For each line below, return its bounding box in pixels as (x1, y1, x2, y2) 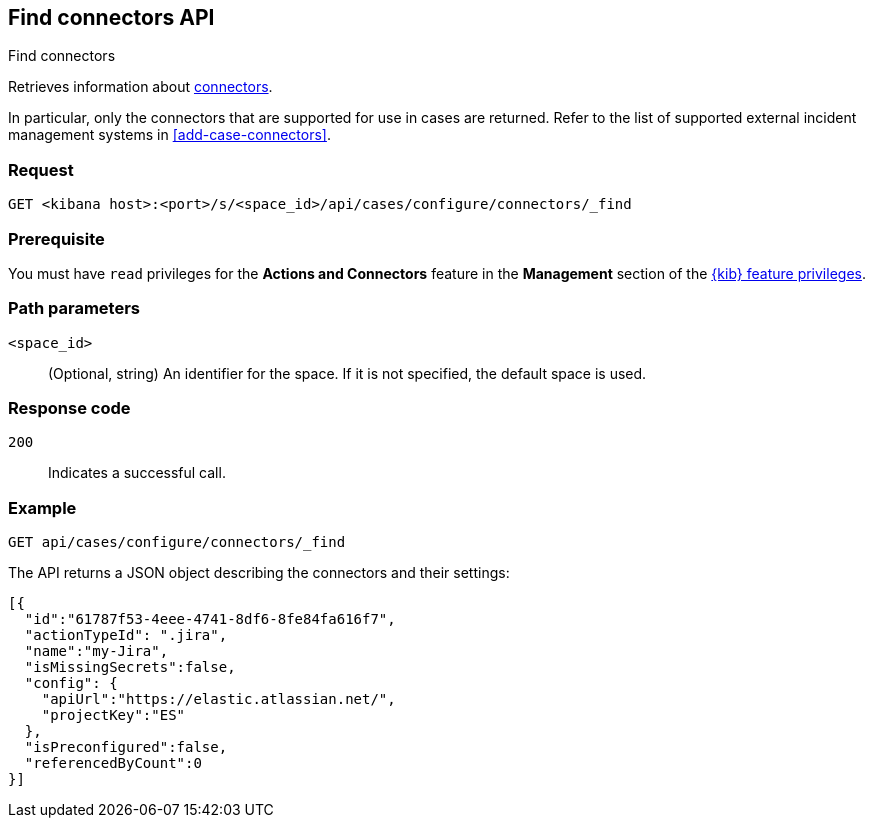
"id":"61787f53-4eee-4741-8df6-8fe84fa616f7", (24, 611, 396, 628)
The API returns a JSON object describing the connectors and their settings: (8, 564, 510, 582)
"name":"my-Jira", (24, 643, 169, 660)
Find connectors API (8, 5, 215, 30)
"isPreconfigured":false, (24, 739, 228, 756)
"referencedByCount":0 (24, 755, 202, 772)
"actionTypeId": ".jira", (24, 627, 228, 644)
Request (8, 159, 74, 180)
